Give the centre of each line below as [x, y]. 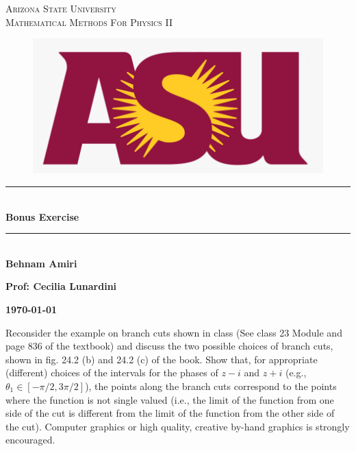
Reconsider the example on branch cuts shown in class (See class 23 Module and [174, 332]
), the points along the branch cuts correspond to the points [211, 386]
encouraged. [30, 440]
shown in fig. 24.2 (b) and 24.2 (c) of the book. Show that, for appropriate [162, 359]
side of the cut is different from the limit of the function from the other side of [170, 413]
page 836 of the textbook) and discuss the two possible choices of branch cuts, [169, 346]
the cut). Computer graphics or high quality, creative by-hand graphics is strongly [178, 426]
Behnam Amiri [41, 263]
